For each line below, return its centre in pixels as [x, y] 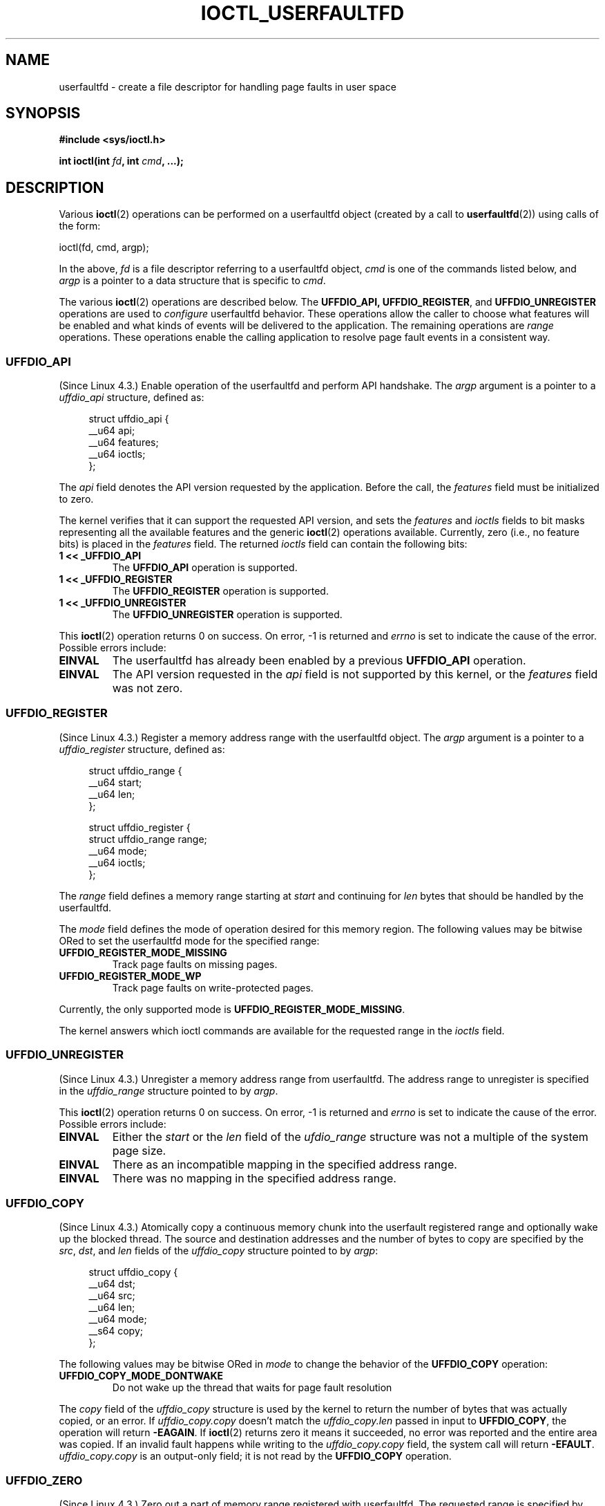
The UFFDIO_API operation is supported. [205, 568]
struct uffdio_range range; [148, 839]
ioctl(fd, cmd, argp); [104, 248]
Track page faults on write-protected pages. [213, 987]
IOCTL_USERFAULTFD [302, 13]
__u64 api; [112, 431]
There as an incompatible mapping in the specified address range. [285, 1164]
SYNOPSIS [43, 113]
